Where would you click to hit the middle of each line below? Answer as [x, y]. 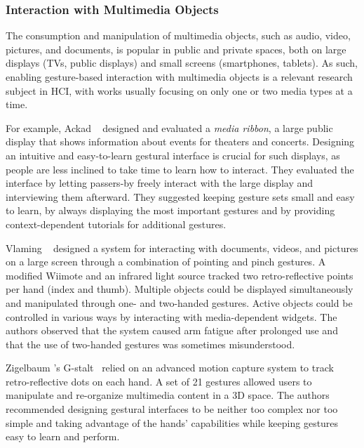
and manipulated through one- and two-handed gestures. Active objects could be [179, 302]
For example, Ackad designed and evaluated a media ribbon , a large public [169, 127]
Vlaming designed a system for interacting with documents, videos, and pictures [182, 248]
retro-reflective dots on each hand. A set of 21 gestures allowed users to [159, 381]
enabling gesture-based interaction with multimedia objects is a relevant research [179, 77]
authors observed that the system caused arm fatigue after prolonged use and [172, 330]
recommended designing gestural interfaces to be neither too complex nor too [172, 409]
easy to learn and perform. [63, 436]
